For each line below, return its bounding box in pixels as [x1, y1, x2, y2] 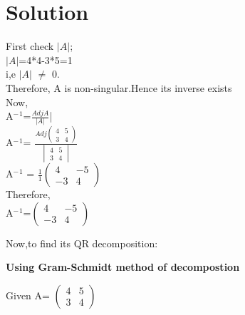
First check [6, 38, 54, 53]
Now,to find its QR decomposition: [6, 235, 158, 250]
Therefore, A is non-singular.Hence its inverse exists [6, 80, 232, 95]
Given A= [6, 287, 50, 302]
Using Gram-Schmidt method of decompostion [6, 259, 240, 274]
